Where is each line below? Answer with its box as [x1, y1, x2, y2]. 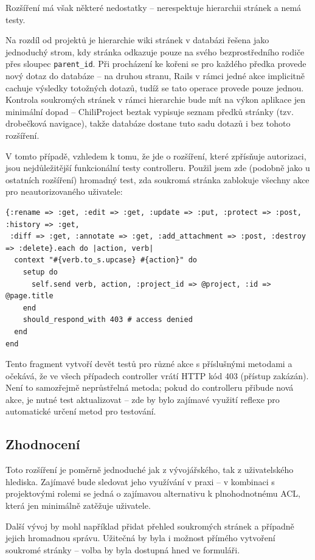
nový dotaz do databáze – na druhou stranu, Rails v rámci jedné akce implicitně [5, 69, 305, 82]
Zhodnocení [5, 435, 80, 453]
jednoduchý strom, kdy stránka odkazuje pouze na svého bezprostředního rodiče [5, 45, 305, 58]
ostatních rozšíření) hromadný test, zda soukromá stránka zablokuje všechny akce [5, 173, 310, 186]
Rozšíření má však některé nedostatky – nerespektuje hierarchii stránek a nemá [5, 1, 302, 13]
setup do [22, 267, 58, 276]
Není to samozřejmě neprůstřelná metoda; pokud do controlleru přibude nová [5, 381, 294, 394]
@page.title [5, 292, 54, 301]
